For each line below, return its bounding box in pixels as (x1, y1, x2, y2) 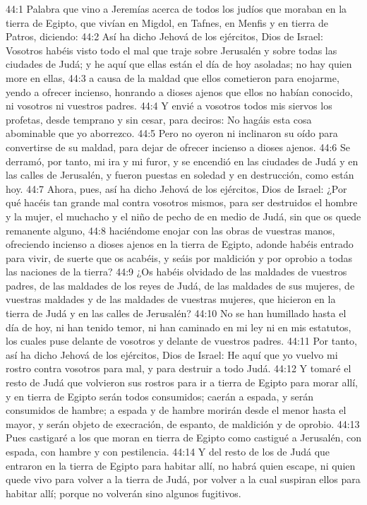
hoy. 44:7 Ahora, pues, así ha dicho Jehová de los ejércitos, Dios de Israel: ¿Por (6, 181, 347, 196)
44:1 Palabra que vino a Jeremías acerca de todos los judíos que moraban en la (6, 1, 347, 16)
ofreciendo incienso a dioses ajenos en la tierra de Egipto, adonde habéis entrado (6, 237, 354, 251)
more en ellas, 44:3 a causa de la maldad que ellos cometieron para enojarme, (6, 70, 339, 85)
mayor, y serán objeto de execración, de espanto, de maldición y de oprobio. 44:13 (6, 416, 360, 431)
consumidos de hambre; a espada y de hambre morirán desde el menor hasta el (6, 403, 347, 417)
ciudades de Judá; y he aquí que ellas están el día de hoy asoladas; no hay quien (6, 57, 352, 71)
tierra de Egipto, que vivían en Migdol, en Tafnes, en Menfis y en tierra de (6, 15, 329, 30)
